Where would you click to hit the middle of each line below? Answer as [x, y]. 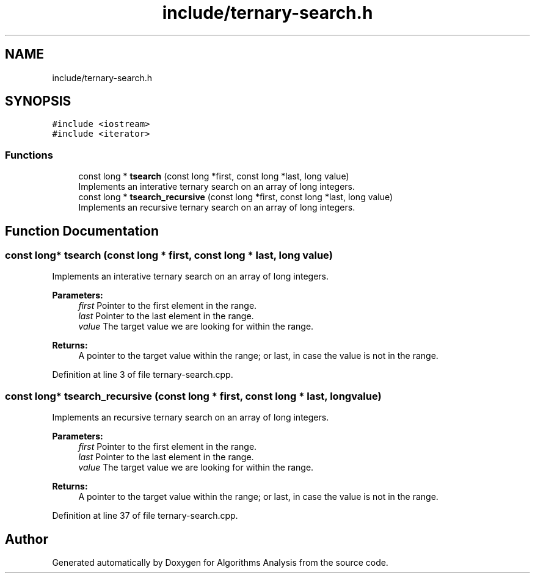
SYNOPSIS [38, 101]
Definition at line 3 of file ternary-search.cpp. [143, 375]
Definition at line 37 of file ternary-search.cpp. [145, 516]
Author [27, 539]
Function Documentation [82, 231]
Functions [29, 155]
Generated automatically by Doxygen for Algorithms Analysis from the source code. [220, 562]
